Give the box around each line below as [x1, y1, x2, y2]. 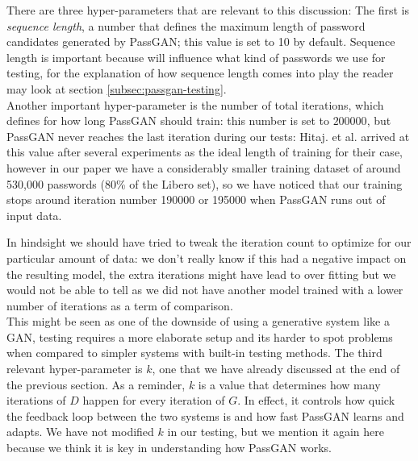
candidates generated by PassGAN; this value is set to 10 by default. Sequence [6, 33, 395, 50]
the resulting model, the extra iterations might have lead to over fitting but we [6, 265, 396, 282]
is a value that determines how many [198, 376, 381, 392]
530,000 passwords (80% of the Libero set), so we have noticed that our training [6, 175, 403, 192]
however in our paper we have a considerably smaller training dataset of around [6, 159, 401, 176]
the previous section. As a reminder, [6, 376, 186, 392]
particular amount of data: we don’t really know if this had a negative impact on [6, 249, 407, 266]
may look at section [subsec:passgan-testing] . [6, 80, 227, 97]
